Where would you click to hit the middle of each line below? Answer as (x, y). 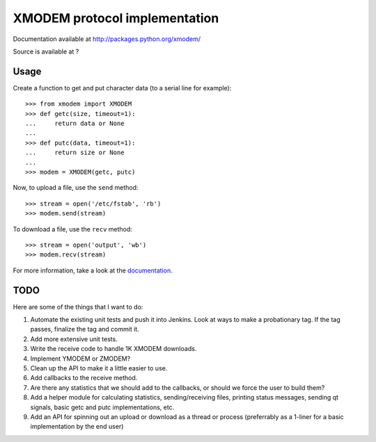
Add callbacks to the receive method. (84, 378)
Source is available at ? (46, 51)
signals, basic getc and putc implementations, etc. (102, 407)
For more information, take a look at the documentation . (93, 270)
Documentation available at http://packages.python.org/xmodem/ (107, 39)
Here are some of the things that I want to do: (78, 306)
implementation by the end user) (77, 427)
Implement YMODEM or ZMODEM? (80, 359)
